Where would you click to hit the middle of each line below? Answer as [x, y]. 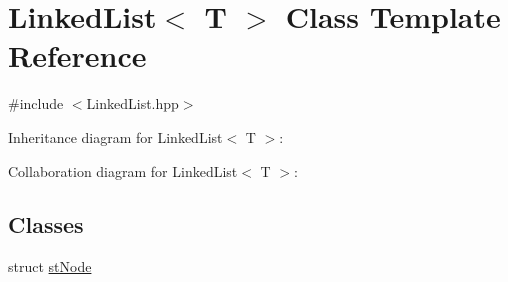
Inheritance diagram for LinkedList [115, 136]
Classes [46, 224]
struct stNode [50, 266]
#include [36, 103]
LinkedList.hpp [132, 103]
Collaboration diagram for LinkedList [123, 170]
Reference [77, 55]
